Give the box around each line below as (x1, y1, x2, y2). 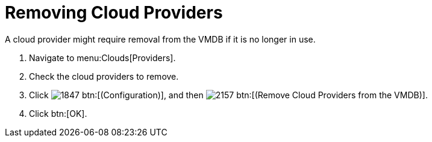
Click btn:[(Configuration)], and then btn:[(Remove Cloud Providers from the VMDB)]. (29, 89, 428, 100)
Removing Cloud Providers (5, 2, 223, 23)
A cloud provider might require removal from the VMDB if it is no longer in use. (5, 34, 316, 44)
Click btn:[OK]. (29, 108, 87, 119)
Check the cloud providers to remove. (29, 71, 179, 81)
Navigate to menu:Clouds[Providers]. (29, 52, 176, 63)
